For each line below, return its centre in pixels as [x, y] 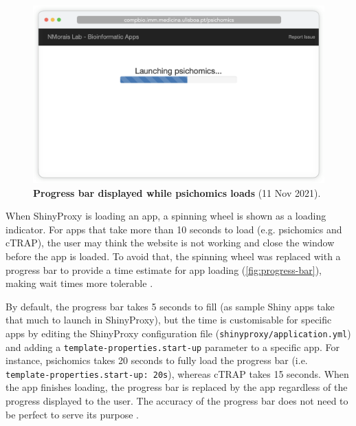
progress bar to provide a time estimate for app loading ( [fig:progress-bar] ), [164, 269]
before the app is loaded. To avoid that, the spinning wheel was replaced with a [173, 256]
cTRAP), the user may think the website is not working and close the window [170, 243]
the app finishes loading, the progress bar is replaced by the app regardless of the [177, 387]
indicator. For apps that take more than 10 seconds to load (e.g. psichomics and [174, 229]
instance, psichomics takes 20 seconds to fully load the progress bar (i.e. [157, 360]
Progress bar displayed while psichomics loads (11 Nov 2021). [177, 192]
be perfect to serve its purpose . [73, 414]
